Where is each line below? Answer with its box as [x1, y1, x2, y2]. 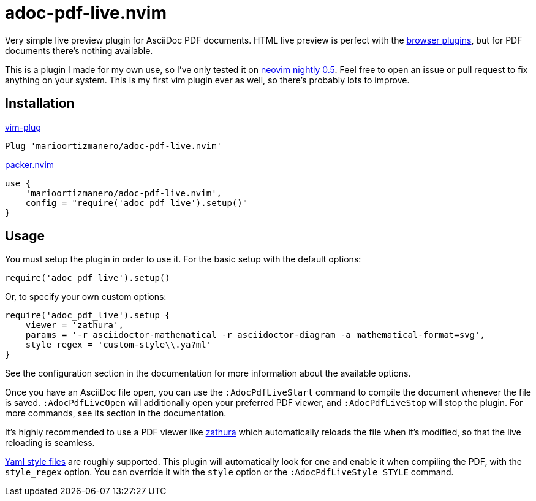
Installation [5, 96, 75, 112]
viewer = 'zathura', [25, 320, 124, 331]
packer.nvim [5, 159, 55, 170]
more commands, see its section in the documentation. [5, 408, 227, 419]
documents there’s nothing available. [5, 45, 153, 56]
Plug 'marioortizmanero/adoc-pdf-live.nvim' [5, 140, 222, 151]
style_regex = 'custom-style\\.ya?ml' [25, 340, 212, 350]
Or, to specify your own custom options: [5, 291, 167, 302]
